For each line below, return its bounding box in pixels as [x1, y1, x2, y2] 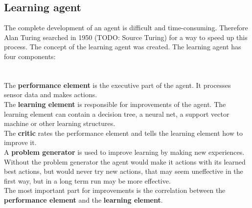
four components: [4, 51, 56, 61]
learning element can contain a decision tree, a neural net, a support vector [4, 108, 229, 119]
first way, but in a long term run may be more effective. [4, 175, 171, 186]
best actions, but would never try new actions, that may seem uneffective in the [4, 166, 243, 176]
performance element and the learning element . [4, 194, 163, 205]
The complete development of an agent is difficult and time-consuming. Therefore [4, 22, 248, 33]
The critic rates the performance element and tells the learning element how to [4, 127, 243, 138]
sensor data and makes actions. [4, 89, 97, 100]
